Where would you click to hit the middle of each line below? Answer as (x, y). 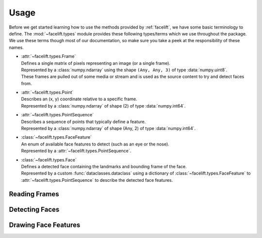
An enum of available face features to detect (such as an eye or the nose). (95, 144)
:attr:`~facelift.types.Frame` (49, 56)
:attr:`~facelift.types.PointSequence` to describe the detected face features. (97, 180)
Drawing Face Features (45, 225)
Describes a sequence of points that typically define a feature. (83, 122)
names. (16, 47)
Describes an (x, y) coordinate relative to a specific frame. (79, 99)
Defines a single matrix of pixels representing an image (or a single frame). (96, 63)
